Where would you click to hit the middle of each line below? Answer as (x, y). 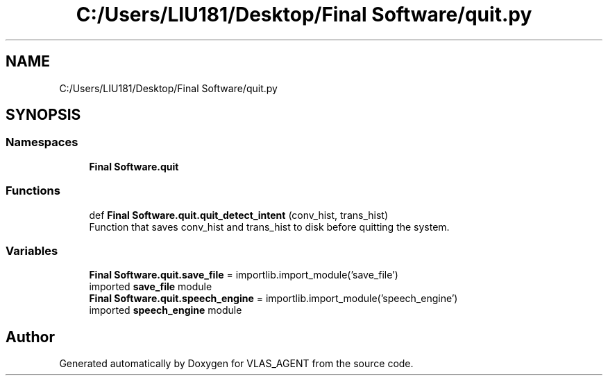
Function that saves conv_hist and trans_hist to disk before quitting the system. (269, 227)
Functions (33, 191)
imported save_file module (151, 287)
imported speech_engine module (166, 310)
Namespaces (42, 142)
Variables (32, 250)
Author (30, 337)
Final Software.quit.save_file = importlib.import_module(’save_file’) (244, 275)
